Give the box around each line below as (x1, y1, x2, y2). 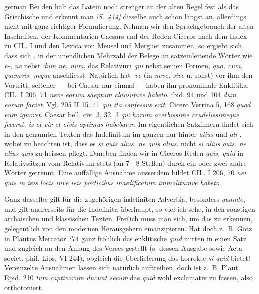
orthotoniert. (4, 282, 43, 292)
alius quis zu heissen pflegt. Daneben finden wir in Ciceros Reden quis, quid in (4, 147, 244, 158)
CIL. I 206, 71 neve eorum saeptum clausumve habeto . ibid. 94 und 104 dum (4, 89, 236, 100)
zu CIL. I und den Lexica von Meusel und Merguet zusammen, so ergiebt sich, (4, 40, 244, 51)
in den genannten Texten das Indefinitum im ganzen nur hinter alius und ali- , (4, 128, 242, 139)
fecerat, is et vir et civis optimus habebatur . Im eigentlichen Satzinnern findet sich (4, 119, 253, 129)
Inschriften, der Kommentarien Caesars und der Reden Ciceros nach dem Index (4, 30, 247, 41)
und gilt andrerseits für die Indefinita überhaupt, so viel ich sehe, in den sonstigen (4, 203, 255, 214)
